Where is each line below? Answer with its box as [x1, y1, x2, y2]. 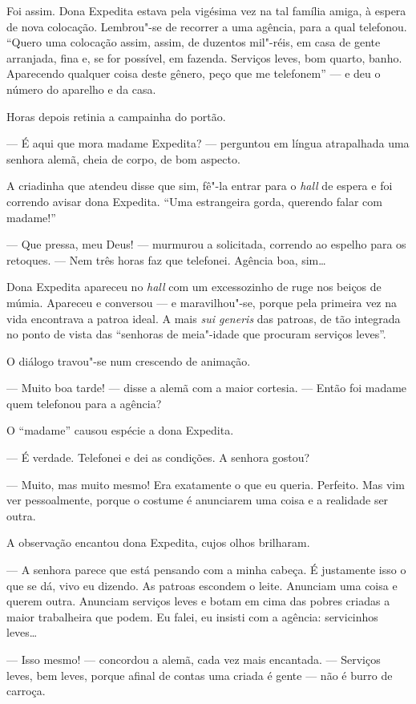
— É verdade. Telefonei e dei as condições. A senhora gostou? [6, 449, 310, 466]
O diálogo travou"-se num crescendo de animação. [6, 352, 251, 369]
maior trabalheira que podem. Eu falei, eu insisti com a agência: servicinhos [6, 608, 378, 625]
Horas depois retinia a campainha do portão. [6, 107, 226, 124]
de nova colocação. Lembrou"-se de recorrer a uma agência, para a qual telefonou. [6, 18, 407, 34]
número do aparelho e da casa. [6, 80, 156, 97]
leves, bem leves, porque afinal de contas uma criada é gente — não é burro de [6, 666, 393, 683]
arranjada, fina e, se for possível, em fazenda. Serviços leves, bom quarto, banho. [6, 49, 402, 66]
